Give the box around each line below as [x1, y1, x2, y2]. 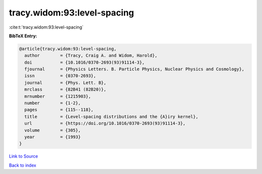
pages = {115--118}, [24, 107, 94, 112]
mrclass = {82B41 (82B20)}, [24, 87, 107, 92]
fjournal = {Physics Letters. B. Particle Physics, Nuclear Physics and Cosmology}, [24, 66, 245, 72]
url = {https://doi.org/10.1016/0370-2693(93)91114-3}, [24, 121, 186, 126]
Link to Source [9, 153, 38, 159]
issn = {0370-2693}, [24, 73, 97, 79]
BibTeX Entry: [9, 33, 37, 39]
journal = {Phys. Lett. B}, [24, 80, 107, 85]
